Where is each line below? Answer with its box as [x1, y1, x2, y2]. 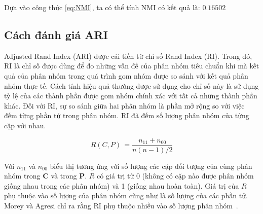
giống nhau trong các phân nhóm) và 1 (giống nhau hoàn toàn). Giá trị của [4, 180, 239, 191]
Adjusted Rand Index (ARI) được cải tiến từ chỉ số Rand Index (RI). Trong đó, [4, 50, 252, 61]
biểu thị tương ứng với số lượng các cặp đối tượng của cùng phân [50, 160, 252, 171]
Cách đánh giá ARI [4, 26, 108, 42]
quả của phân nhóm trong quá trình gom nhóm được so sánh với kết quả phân [4, 70, 248, 81]
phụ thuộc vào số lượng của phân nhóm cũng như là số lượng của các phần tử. [4, 190, 248, 201]
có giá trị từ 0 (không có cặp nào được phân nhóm [97, 170, 254, 181]
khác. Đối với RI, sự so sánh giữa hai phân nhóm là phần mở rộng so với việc [4, 100, 245, 111]
